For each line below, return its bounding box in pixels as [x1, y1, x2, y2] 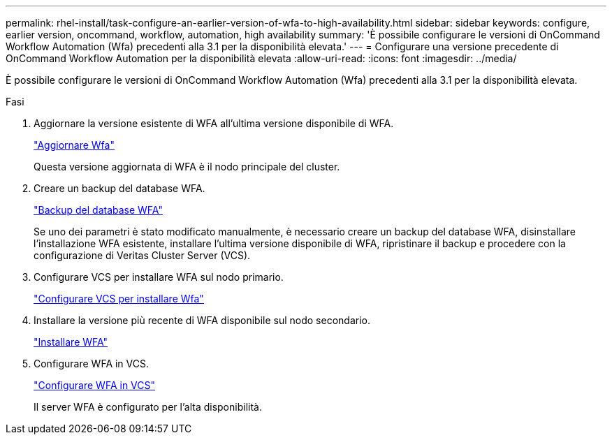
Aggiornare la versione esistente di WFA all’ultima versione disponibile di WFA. [34, 117, 394, 129]
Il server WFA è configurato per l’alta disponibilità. [34, 401, 262, 413]
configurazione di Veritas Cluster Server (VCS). [34, 249, 251, 261]
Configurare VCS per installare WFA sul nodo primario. [34, 271, 284, 283]
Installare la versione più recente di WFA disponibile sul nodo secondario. [34, 314, 370, 326]
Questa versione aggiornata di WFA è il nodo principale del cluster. [34, 161, 340, 173]
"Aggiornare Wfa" [34, 139, 115, 151]
